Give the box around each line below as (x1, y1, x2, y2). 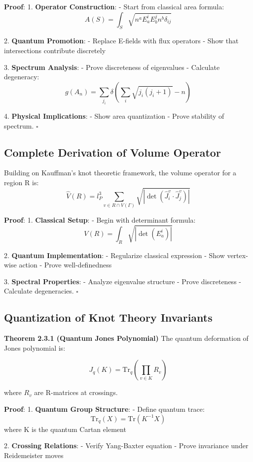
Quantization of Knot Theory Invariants (4, 310, 213, 325)
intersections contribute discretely (4, 45, 106, 55)
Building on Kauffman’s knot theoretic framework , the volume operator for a (4, 167, 237, 178)
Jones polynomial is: (4, 342, 66, 353)
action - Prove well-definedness (19, 260, 112, 270)
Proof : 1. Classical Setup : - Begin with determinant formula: (4, 215, 196, 225)
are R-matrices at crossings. (34, 387, 118, 397)
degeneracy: (4, 71, 39, 82)
